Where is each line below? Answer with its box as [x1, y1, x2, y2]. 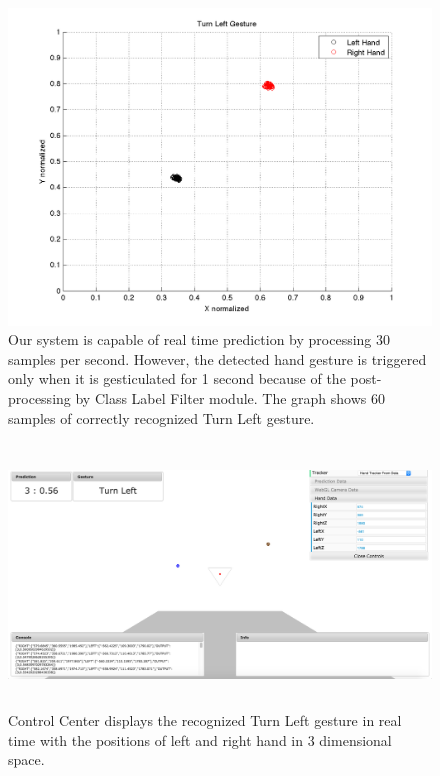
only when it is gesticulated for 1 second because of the [8, 368, 346, 389]
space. [8, 749, 45, 770]
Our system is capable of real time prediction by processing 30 [8, 329, 391, 350]
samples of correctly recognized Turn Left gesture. [8, 407, 315, 428]
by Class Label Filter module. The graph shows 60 [75, 387, 386, 408]
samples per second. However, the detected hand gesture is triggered [8, 348, 427, 369]
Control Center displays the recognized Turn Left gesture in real [8, 710, 402, 731]
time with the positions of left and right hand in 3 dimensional [8, 729, 392, 750]
